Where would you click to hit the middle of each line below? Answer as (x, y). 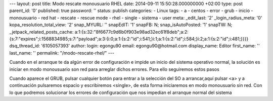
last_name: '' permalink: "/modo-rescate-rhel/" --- (62, 53)
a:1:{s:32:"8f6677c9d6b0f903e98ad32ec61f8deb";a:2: (132, 32)
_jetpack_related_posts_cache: (41, 32)
